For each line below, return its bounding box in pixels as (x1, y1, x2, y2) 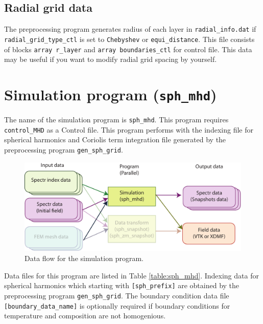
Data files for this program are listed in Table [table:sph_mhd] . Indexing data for (4, 270, 259, 280)
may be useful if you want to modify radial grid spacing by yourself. (4, 54, 217, 64)
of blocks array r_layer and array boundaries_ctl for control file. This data (4, 44, 252, 54)
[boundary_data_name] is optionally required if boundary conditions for (4, 300, 230, 311)
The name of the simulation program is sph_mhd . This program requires (4, 114, 229, 125)
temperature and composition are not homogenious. (4, 310, 166, 321)
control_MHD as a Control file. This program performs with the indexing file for (4, 124, 253, 135)
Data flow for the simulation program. (25, 253, 144, 264)
